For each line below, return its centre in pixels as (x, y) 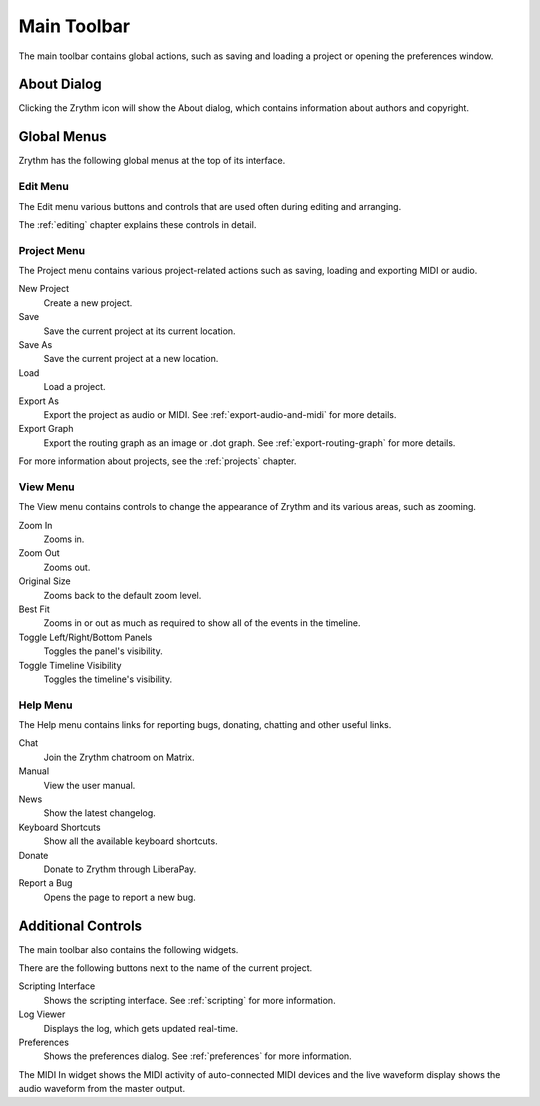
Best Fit (34, 609)
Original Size (45, 581)
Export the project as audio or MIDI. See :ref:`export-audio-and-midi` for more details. (220, 414)
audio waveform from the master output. (101, 1089)
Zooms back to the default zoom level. (122, 595)
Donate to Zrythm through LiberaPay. (120, 869)
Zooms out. (67, 567)
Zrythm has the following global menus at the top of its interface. (152, 161)
